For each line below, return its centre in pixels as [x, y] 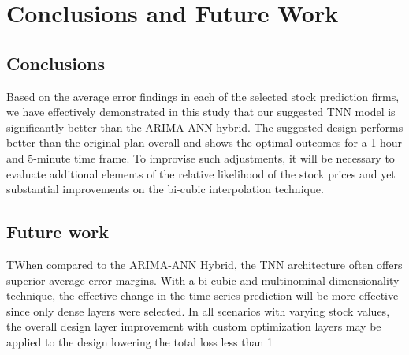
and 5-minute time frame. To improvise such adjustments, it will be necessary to [201, 157]
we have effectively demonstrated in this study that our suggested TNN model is [201, 112]
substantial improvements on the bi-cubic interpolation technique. [165, 189]
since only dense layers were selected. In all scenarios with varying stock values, [198, 310]
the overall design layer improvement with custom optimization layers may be [194, 326]
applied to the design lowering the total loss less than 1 [139, 341]
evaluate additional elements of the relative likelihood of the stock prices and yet [201, 173]
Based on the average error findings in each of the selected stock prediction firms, [203, 96]
